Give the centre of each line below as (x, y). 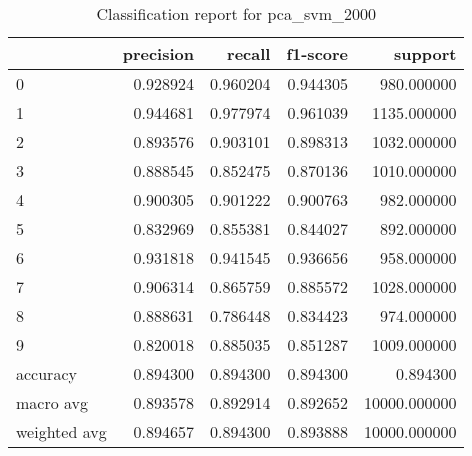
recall (249, 53)
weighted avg (61, 431)
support (425, 53)
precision (158, 53)
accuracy (46, 373)
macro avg (52, 402)
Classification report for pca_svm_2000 (236, 13)
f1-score (317, 53)
